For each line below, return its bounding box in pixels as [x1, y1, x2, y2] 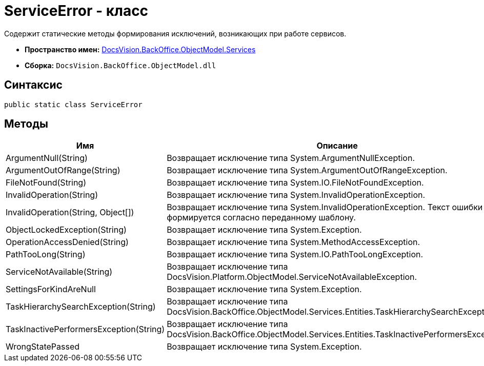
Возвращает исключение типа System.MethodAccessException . [167, 237, 420, 248]
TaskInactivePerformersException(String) [6, 324, 165, 335]
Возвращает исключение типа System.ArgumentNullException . [167, 153, 415, 164]
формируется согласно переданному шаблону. [167, 212, 356, 223]
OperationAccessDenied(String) [6, 237, 129, 248]
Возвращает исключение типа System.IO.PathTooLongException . [167, 249, 423, 260]
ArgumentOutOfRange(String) [6, 165, 120, 176]
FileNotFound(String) [6, 177, 87, 188]
